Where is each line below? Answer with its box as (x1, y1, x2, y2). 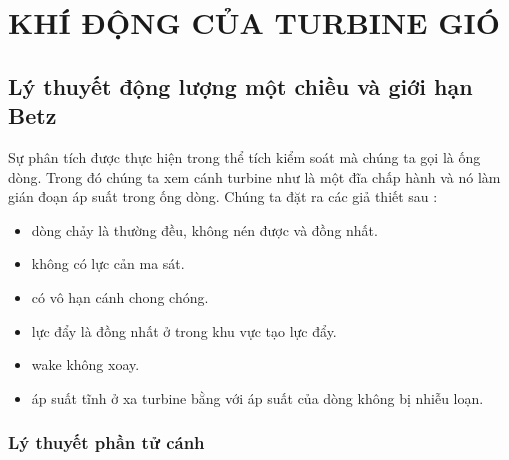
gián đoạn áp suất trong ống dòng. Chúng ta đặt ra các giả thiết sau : (8, 186, 438, 207)
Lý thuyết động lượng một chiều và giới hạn (8, 70, 473, 101)
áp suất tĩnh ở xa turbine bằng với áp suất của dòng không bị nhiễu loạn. (31, 387, 484, 408)
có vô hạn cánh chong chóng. (31, 286, 209, 307)
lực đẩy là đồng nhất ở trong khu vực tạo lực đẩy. (31, 320, 337, 341)
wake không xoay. (31, 354, 140, 375)
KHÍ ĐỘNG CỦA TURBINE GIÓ (8, 2, 500, 43)
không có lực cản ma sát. (31, 253, 185, 274)
